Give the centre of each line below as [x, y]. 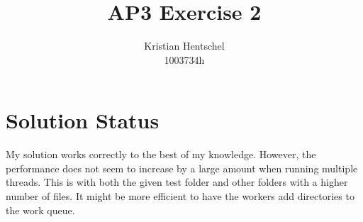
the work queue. [40, 210]
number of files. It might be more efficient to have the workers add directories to [180, 196]
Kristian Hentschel [184, 46]
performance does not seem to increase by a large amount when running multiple [182, 168]
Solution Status [83, 120]
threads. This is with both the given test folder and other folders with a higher [177, 182]
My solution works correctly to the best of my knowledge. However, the [161, 154]
